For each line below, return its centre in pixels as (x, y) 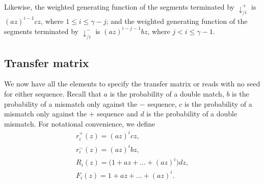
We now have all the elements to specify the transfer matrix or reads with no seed (132, 84)
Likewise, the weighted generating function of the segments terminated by (119, 7)
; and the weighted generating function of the (177, 21)
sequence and (117, 114)
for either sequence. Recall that (53, 93)
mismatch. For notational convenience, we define (80, 123)
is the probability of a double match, (167, 93)
